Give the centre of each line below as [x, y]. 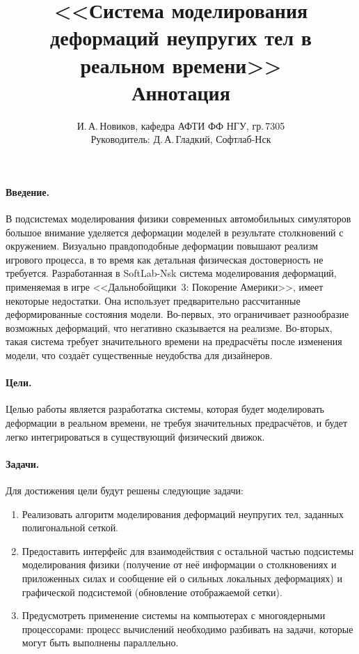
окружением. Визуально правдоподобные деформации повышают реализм [162, 246]
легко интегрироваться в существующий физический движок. [135, 436]
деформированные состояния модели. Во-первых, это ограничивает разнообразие [177, 314]
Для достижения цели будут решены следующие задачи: [125, 490]
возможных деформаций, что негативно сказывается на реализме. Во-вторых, [169, 327]
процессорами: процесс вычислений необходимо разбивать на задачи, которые [188, 629]
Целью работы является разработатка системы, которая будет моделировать [165, 409]
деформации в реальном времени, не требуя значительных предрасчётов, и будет [177, 423]
